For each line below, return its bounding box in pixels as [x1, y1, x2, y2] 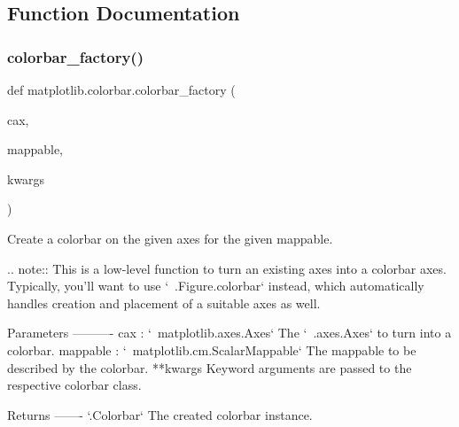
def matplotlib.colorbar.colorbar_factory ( [7, 81, 236, 98]
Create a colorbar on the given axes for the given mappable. [7, 229, 333, 247]
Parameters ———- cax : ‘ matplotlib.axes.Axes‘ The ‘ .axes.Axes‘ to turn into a [7, 323, 452, 342]
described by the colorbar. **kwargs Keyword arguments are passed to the [7, 358, 412, 377]
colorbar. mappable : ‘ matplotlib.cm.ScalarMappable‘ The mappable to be [7, 340, 416, 359]
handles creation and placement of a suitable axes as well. [7, 293, 321, 312]
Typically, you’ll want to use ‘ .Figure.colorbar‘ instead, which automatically [7, 276, 424, 295]
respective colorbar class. [7, 376, 142, 394]
